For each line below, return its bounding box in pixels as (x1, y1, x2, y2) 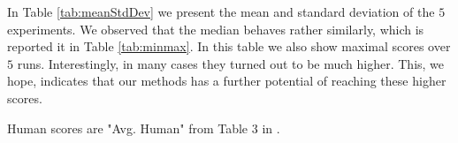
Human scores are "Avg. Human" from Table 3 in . (7, 118, 280, 137)
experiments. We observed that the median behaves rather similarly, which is (7, 19, 424, 38)
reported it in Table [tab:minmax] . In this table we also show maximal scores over (7, 37, 451, 56)
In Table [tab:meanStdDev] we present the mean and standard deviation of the (7, 3, 435, 20)
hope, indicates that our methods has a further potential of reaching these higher (7, 71, 447, 90)
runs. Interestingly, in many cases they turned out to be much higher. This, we (17, 54, 445, 72)
